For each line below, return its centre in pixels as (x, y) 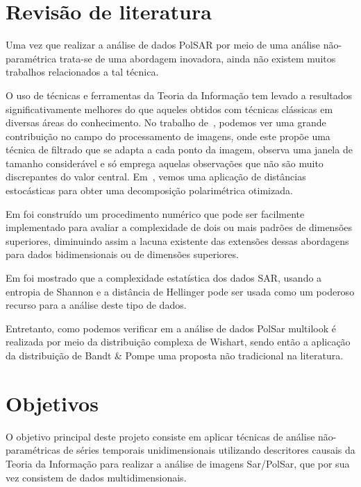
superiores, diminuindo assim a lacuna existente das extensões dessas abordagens (177, 240)
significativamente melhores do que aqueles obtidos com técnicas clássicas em (169, 109)
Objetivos (52, 403)
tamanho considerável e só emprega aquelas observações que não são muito (165, 163)
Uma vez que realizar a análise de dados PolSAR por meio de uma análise (163, 45)
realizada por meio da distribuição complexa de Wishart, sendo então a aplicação (178, 342)
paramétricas (33, 450)
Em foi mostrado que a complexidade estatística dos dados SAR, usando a (164, 278)
